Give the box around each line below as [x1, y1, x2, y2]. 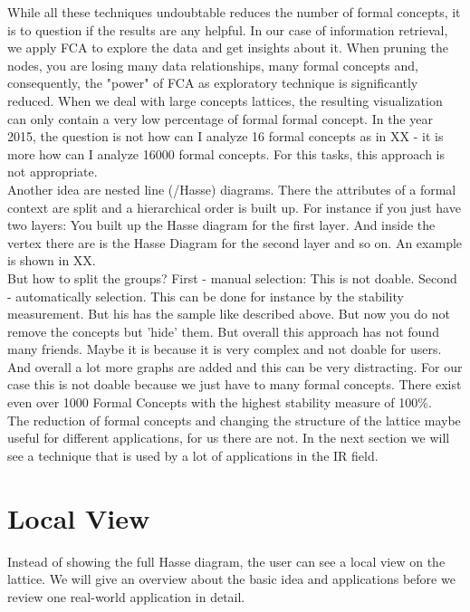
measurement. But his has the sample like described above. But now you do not [7, 304, 450, 323]
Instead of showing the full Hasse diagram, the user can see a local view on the [7, 551, 446, 570]
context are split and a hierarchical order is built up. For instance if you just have [7, 197, 461, 216]
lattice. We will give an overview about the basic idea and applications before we [7, 569, 456, 588]
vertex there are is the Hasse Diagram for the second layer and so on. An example [7, 233, 463, 252]
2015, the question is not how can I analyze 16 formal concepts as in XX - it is [7, 127, 444, 146]
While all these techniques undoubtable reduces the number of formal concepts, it [7, 3, 461, 21]
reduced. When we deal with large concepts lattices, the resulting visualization [7, 91, 443, 110]
